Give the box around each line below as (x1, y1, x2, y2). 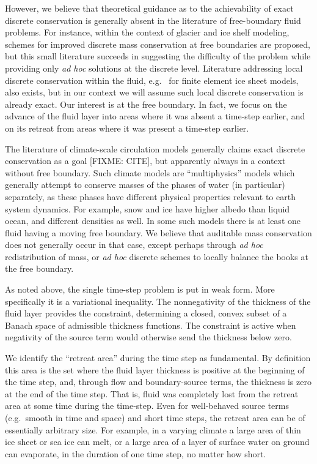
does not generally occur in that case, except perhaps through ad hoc (5, 238, 263, 251)
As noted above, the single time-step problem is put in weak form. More (5, 283, 275, 296)
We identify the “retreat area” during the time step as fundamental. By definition (5, 351, 311, 364)
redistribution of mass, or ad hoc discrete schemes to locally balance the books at (5, 250, 308, 263)
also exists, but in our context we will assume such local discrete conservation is (5, 86, 304, 99)
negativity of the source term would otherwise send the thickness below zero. (5, 331, 292, 343)
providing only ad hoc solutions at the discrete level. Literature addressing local (5, 61, 303, 74)
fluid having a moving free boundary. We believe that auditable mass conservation (5, 226, 312, 239)
